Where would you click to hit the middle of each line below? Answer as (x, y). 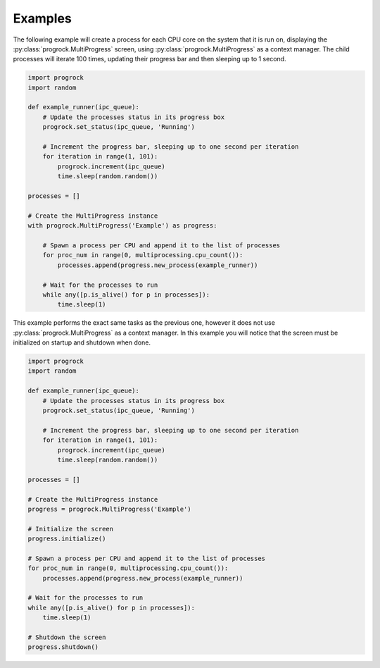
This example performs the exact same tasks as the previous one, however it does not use (144, 323)
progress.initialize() (67, 539)
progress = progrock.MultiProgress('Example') (109, 509)
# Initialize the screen (71, 529)
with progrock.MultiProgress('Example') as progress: (122, 226)
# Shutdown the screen (67, 637)
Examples (42, 18)
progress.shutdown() (63, 647)
